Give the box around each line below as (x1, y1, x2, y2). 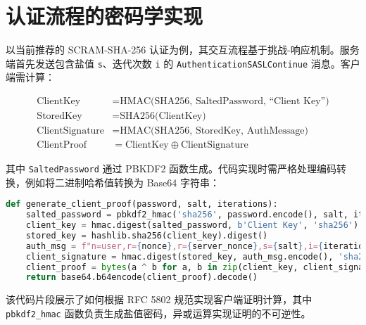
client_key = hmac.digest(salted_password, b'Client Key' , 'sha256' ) (25, 220, 359, 231)
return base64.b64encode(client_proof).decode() (25, 272, 258, 283)
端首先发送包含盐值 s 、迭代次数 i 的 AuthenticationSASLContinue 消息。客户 (6, 56, 360, 70)
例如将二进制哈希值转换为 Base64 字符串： (25, 174, 220, 189)
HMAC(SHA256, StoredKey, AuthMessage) (120, 126, 308, 136)
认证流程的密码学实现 (6, 1, 203, 30)
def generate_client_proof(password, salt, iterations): (6, 199, 278, 210)
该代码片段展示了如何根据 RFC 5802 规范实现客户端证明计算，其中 (6, 292, 313, 307)
